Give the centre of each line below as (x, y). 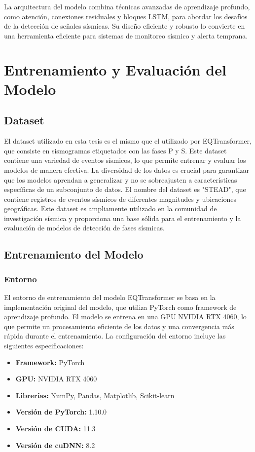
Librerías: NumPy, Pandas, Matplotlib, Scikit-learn (95, 395)
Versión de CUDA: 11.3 (55, 429)
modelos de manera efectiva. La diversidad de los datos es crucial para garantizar (127, 169)
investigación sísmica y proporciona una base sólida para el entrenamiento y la (123, 218)
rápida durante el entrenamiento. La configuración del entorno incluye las (115, 336)
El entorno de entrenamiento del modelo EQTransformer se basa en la (110, 297)
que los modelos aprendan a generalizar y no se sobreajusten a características (121, 179)
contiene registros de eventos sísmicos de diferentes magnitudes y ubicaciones (120, 199)
